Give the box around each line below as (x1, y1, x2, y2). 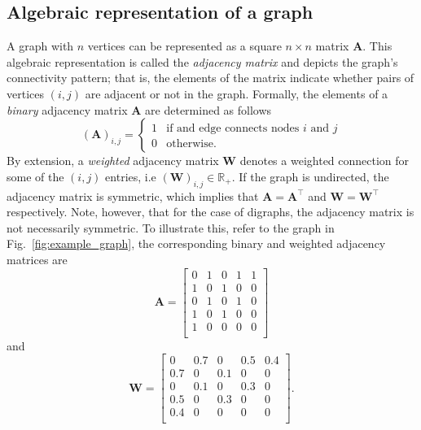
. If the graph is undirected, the (231, 167, 389, 185)
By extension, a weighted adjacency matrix (7, 152, 219, 169)
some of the (7, 167, 64, 185)
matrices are (7, 250, 68, 267)
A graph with (7, 37, 74, 54)
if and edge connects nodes (166, 123, 300, 135)
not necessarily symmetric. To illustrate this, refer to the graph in (7, 219, 335, 236)
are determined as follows (145, 101, 272, 118)
